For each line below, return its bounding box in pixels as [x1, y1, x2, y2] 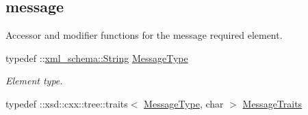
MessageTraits [242, 96, 303, 110]
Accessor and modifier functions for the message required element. [5, 28, 283, 42]
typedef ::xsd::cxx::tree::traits [5, 96, 128, 110]
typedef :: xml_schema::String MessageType [5, 50, 188, 65]
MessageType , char [144, 96, 224, 110]
